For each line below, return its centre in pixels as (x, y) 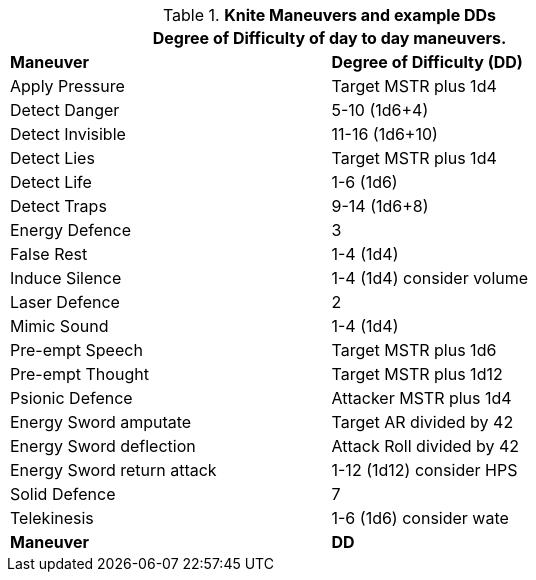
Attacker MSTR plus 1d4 (421, 398)
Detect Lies (52, 158)
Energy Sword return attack (113, 470)
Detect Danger (65, 110)
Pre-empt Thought (79, 374)
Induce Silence (66, 278)
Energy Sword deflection (103, 446)
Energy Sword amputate (101, 422)
